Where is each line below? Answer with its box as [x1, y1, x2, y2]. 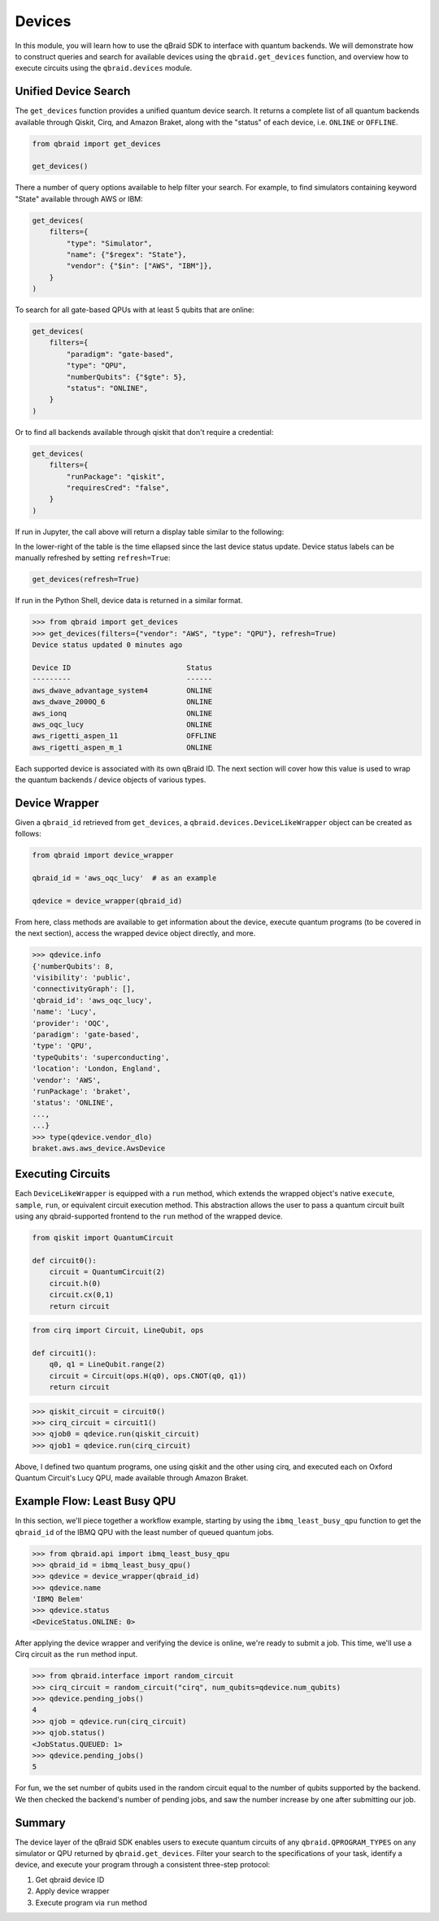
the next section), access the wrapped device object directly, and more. [15, 928, 256, 938]
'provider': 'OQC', [32, 1019, 110, 1028]
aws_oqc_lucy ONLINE [32, 719, 213, 729]
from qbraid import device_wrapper [32, 850, 174, 860]
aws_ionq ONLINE [32, 708, 213, 718]
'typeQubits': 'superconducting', [32, 1053, 170, 1062]
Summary [15, 1815, 66, 1829]
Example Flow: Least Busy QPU [15, 1494, 176, 1508]
